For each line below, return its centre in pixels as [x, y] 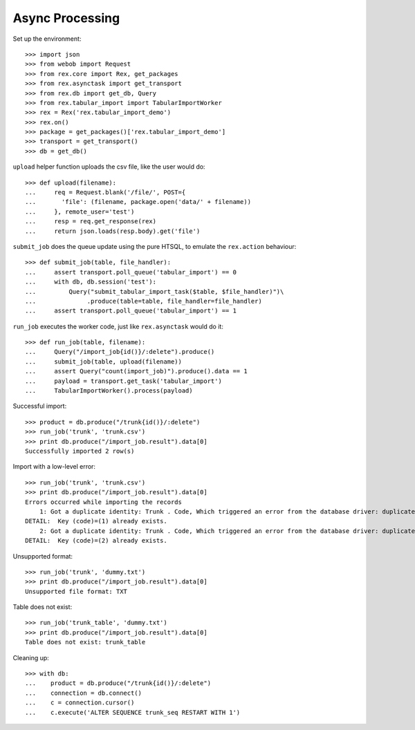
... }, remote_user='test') [80, 212]
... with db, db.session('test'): [91, 282]
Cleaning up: [31, 657]
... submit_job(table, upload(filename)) [104, 362]
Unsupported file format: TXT [76, 591]
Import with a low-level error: [54, 467]
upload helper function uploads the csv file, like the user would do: [109, 167]
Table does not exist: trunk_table [85, 642]
